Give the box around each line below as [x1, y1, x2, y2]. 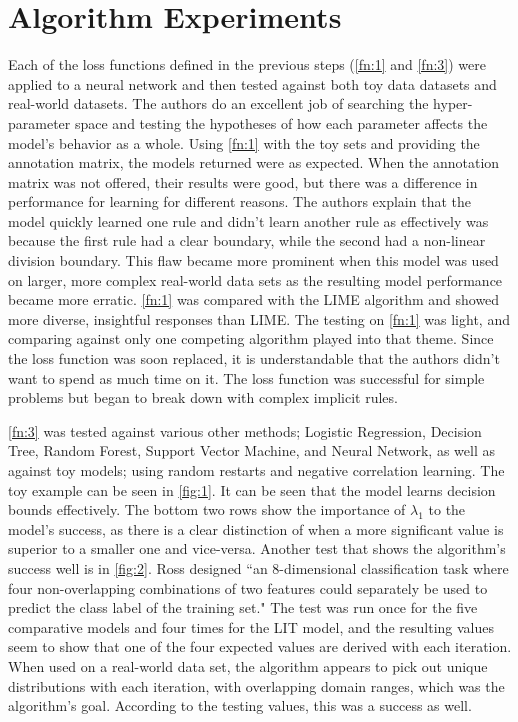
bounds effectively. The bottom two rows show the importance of [8, 499, 406, 520]
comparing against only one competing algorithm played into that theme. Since [8, 328, 494, 349]
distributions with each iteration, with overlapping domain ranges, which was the [8, 675, 505, 696]
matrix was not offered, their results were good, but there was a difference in [8, 171, 478, 192]
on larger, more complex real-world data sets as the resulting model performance [8, 269, 503, 290]
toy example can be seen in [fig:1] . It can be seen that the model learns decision [8, 479, 496, 500]
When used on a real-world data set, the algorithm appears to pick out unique [8, 655, 488, 676]
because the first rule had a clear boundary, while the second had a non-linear [8, 230, 486, 251]
